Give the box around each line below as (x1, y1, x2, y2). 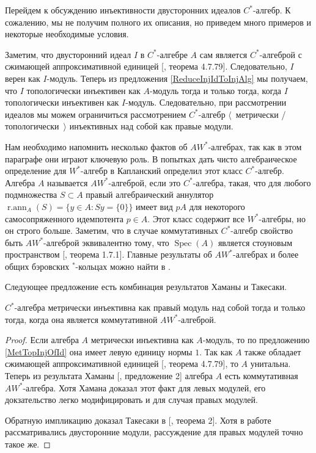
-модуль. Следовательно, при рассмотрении (125, 96, 287, 109)
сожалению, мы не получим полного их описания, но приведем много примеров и (5, 15, 312, 28)
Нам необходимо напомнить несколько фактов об (5, 140, 188, 153)
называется (47, 176, 88, 189)
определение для (5, 164, 67, 177)
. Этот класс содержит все (147, 212, 244, 225)
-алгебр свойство (230, 224, 293, 237)
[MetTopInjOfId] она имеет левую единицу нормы (5, 345, 193, 358)
